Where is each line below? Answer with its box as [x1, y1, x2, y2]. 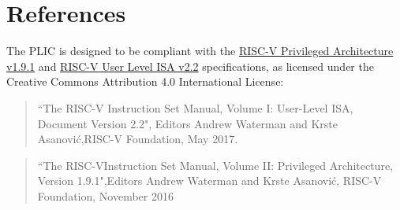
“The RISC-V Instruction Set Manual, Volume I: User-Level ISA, [37, 99, 353, 116]
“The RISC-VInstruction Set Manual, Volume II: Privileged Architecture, [37, 157, 393, 173]
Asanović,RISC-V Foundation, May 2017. [37, 131, 238, 147]
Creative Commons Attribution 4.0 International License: [6, 73, 284, 90]
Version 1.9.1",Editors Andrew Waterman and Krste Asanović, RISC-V [37, 172, 382, 189]
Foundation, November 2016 [37, 187, 174, 204]
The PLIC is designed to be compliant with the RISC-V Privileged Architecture [6, 42, 394, 59]
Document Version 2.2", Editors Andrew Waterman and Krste [37, 115, 338, 131]
